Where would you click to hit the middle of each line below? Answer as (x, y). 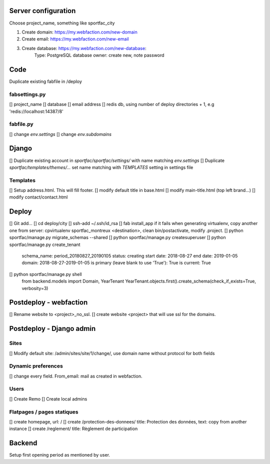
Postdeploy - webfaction (48, 302)
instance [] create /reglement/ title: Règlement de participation (73, 429)
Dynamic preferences (36, 366)
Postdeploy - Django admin (52, 329)
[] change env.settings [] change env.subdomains (60, 134)
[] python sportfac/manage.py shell (45, 274)
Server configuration (42, 11)
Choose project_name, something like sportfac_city (62, 23)
